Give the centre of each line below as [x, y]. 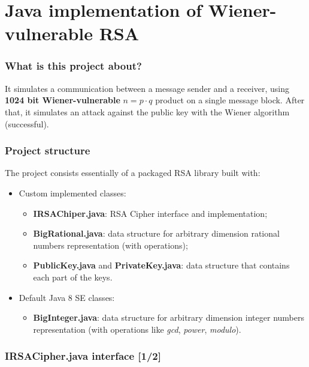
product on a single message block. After [230, 100]
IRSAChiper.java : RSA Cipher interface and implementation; [150, 213]
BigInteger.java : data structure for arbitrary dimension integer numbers [169, 317]
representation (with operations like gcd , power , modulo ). [137, 329]
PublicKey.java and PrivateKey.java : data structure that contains [161, 265]
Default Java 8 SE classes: [67, 297]
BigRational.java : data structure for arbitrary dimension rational [156, 233]
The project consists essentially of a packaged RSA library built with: [133, 173]
